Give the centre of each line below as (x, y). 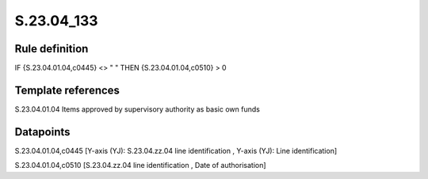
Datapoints (42, 132)
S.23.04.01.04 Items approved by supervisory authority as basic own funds (138, 109)
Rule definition (52, 49)
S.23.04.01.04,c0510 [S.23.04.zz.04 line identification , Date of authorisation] (140, 166)
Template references (67, 90)
